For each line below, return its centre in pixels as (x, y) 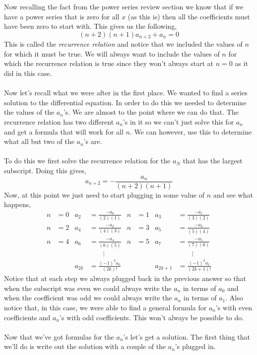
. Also (234, 298)
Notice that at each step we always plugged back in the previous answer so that (125, 278)
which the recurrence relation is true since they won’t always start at (109, 63)
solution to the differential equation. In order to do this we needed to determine (125, 102)
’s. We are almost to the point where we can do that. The (151, 112)
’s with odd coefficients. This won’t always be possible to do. (152, 317)
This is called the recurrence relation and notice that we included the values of (123, 44)
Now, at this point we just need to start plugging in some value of (104, 194)
